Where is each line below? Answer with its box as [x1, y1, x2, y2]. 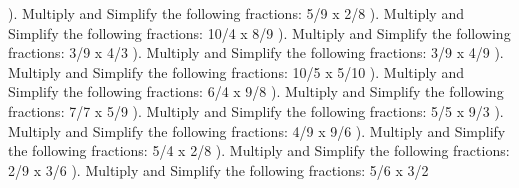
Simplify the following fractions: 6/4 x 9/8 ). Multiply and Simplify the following [8, 81, 504, 102]
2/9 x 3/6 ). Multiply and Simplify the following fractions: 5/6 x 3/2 [8, 159, 429, 180]
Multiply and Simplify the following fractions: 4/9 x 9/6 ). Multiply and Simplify [8, 120, 506, 141]
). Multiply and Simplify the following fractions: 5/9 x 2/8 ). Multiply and [8, 3, 464, 23]
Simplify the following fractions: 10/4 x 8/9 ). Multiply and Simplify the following [8, 22, 511, 43]
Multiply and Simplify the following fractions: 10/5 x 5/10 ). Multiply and [8, 61, 464, 82]
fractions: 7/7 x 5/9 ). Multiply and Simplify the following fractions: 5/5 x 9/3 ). [8, 100, 504, 121]
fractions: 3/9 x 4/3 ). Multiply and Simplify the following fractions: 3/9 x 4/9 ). [8, 42, 504, 63]
